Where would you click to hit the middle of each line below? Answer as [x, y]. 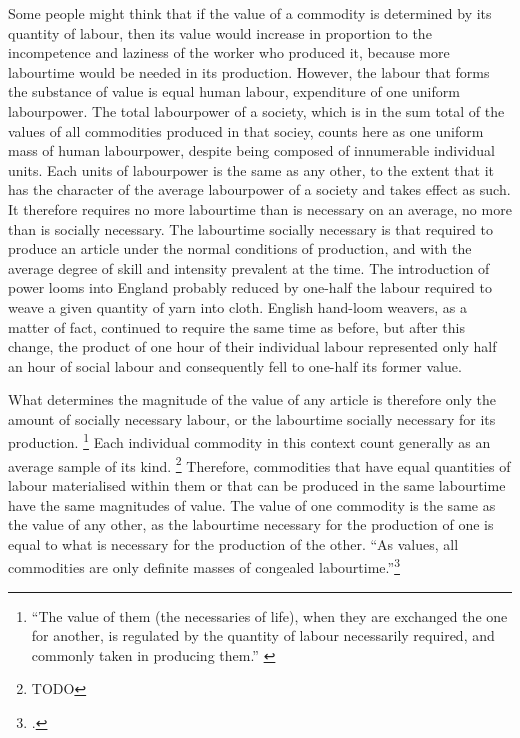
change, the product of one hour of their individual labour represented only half [252, 346]
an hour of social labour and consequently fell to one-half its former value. [235, 365]
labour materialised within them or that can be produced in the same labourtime [257, 484]
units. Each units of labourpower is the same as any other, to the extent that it [251, 169]
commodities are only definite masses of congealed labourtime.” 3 [204, 565]
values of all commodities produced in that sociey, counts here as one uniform [246, 130]
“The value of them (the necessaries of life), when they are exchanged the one [269, 615]
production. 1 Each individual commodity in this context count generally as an [249, 441]
